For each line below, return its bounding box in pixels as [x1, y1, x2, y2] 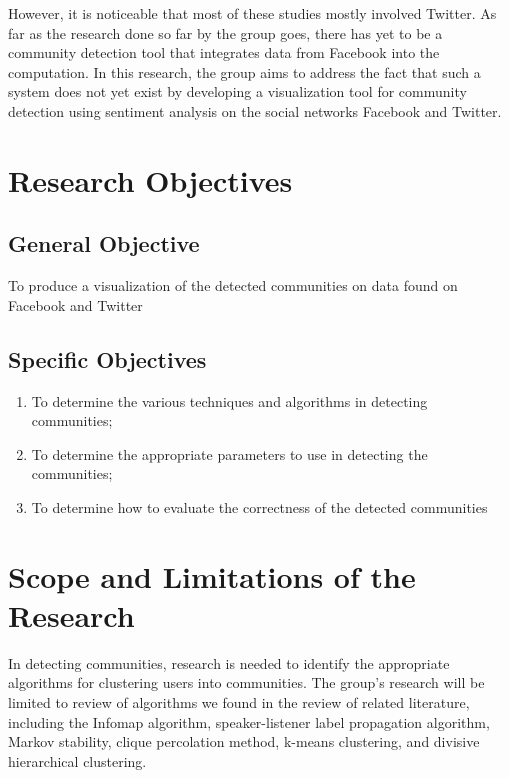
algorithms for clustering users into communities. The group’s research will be [8, 672, 485, 693]
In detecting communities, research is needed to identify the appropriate [8, 652, 450, 673]
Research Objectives [8, 159, 293, 200]
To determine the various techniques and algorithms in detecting [31, 390, 428, 411]
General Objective [8, 228, 200, 259]
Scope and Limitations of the [8, 555, 416, 596]
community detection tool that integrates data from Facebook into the [8, 42, 440, 63]
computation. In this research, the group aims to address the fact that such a [8, 61, 481, 82]
